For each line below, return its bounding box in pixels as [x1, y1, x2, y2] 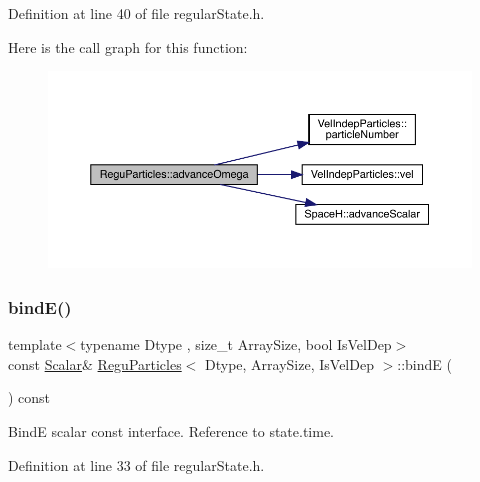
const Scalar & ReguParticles [8, 353, 182, 374]
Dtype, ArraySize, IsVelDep [205, 353, 374, 374]
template [8, 334, 62, 355]
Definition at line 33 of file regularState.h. [8, 454, 265, 475]
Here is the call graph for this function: [8, 36, 248, 57]
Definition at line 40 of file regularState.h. [8, 3, 265, 23]
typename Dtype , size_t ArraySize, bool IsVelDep [80, 334, 392, 355]
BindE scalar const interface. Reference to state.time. [8, 421, 335, 442]
